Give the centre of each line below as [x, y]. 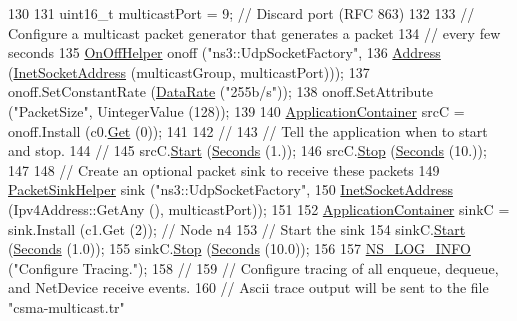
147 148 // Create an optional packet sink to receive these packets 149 [224, 169]
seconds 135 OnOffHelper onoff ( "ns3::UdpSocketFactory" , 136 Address [224, 52]
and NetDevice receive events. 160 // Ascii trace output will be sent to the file [248, 287]
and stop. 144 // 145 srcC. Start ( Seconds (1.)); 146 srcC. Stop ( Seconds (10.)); [247, 150]
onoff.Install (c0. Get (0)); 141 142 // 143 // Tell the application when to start [248, 130]
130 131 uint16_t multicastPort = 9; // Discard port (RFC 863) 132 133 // [241, 13]
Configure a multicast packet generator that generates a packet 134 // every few [254, 32]
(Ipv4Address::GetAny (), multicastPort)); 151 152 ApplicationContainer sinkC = [259, 208]
